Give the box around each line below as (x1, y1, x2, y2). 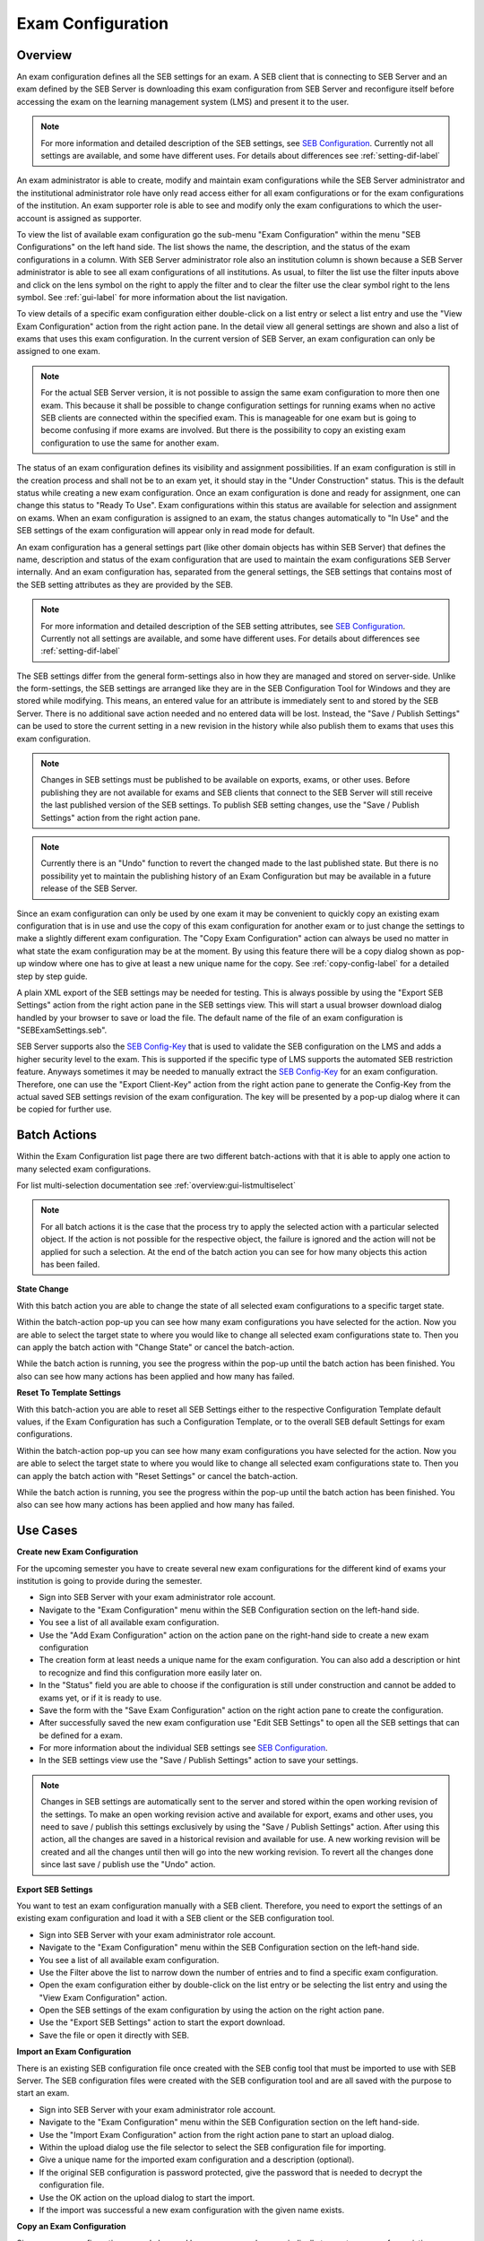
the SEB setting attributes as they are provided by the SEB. (16, 579, 233, 590)
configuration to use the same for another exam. (40, 437, 220, 448)
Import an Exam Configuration (16, 2046, 132, 2057)
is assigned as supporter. (48, 212, 143, 223)
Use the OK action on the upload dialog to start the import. (39, 2192, 255, 2202)
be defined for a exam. (39, 1730, 123, 1741)
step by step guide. (16, 971, 89, 982)
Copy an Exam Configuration (16, 2221, 126, 2232)
